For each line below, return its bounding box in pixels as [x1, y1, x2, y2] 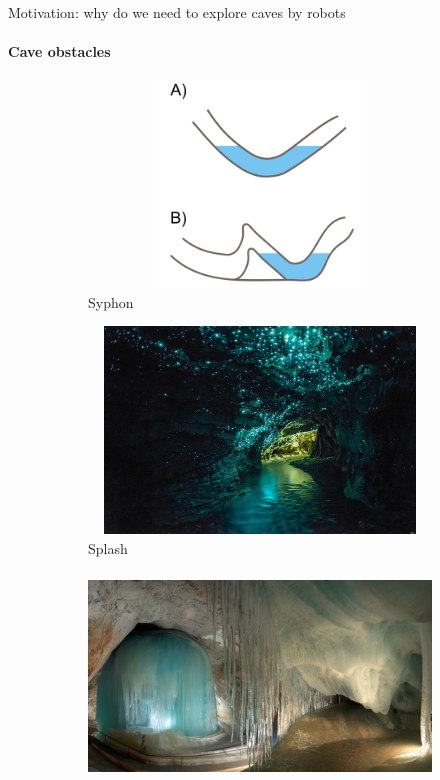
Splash [88, 537, 128, 558]
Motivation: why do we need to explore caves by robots [8, 2, 346, 22]
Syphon [88, 291, 134, 312]
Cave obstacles [8, 41, 111, 62]
